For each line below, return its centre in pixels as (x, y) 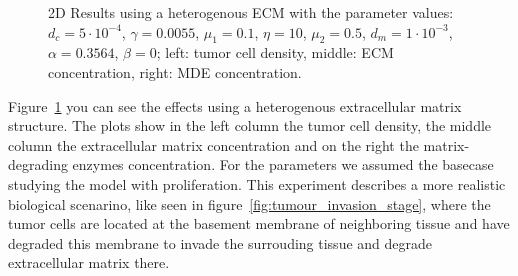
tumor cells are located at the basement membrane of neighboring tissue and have (259, 223)
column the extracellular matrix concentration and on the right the (213, 144)
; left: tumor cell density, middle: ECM (275, 52)
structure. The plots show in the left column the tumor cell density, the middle (250, 125)
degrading (38, 164)
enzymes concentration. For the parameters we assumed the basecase (283, 164)
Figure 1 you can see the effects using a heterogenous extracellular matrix (235, 105)
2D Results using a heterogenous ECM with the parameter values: (251, 12)
